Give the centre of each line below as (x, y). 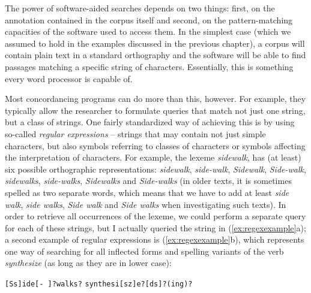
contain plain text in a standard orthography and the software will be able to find (155, 55)
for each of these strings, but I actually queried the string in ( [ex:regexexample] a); (155, 227)
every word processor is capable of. (69, 78)
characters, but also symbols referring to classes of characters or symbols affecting (155, 145)
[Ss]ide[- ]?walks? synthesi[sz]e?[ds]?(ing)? (99, 284)
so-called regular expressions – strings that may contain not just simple (135, 133)
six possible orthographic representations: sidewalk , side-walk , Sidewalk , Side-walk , (155, 169)
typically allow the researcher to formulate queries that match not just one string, (155, 110)
